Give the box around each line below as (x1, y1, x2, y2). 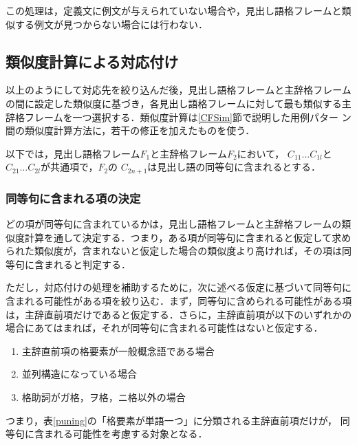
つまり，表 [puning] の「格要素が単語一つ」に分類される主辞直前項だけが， (6, 413, 338, 427)
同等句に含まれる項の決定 (6, 189, 141, 206)
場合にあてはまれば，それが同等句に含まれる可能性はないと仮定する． (6, 321, 323, 335)
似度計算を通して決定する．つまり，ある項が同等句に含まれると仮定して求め (6, 230, 351, 244)
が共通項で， (40, 160, 98, 174)
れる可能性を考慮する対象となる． (53, 426, 208, 441)
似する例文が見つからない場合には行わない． (6, 17, 208, 31)
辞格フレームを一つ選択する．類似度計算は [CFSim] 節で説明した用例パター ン (6, 109, 351, 124)
